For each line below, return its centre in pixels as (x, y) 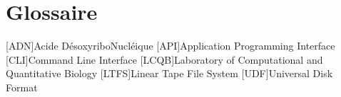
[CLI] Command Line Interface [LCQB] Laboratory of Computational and (164, 59)
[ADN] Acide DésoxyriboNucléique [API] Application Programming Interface (170, 46)
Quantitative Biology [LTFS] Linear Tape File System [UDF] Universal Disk (169, 73)
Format (22, 87)
